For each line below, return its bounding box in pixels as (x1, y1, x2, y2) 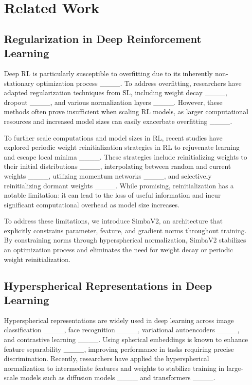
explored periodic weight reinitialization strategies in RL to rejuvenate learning (4, 142, 240, 152)
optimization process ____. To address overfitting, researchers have (36, 78, 242, 88)
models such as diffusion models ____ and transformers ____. (20, 372, 216, 383)
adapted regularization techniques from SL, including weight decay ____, (4, 87, 227, 98)
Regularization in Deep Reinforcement (4, 31, 201, 46)
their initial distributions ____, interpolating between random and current (4, 161, 231, 171)
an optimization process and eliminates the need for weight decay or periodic (4, 244, 233, 255)
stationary (4, 78, 34, 88)
